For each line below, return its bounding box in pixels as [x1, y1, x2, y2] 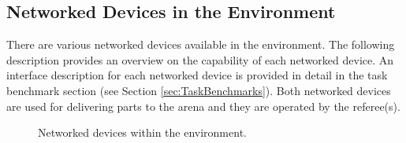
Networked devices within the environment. [38, 124, 247, 141]
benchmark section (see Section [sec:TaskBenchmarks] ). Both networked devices [6, 82, 391, 98]
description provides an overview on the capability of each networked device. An [6, 51, 394, 68]
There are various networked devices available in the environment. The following [6, 36, 395, 53]
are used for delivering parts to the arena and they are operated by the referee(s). [6, 97, 400, 114]
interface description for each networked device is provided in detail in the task [6, 67, 388, 83]
